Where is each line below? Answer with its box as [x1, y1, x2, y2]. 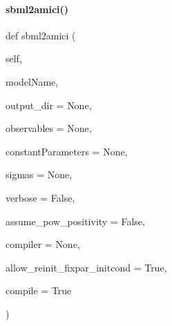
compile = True [6, 283, 72, 298]
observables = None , [6, 121, 92, 135]
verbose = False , [6, 190, 75, 204]
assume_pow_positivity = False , [6, 213, 145, 228]
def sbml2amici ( [6, 28, 76, 42]
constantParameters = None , [6, 144, 128, 158]
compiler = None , [6, 237, 80, 251]
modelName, [6, 74, 59, 88]
